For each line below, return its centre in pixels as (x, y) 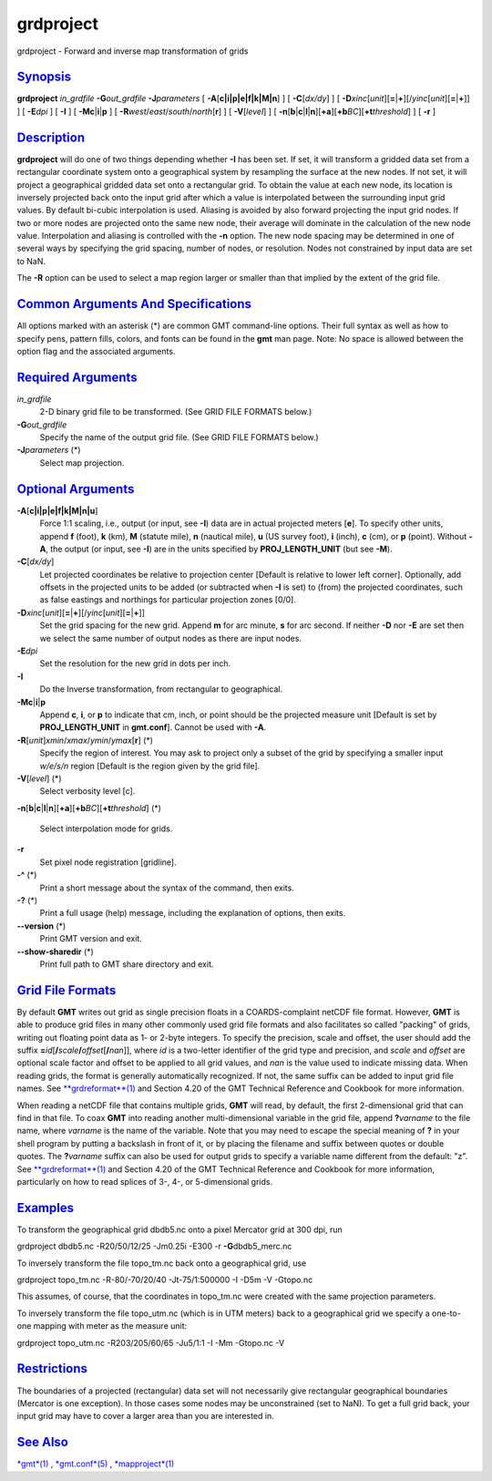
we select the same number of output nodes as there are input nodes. (171, 638)
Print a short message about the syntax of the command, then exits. (167, 888)
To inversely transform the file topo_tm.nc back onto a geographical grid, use (162, 1263)
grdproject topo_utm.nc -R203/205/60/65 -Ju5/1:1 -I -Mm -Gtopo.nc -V (151, 1342)
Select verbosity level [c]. (87, 791)
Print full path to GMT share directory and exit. (127, 964)
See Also (42, 1442)
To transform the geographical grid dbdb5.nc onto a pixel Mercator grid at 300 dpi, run (179, 1229)
